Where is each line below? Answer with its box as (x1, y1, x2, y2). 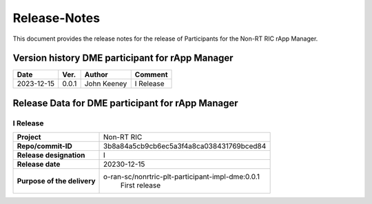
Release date (17, 159, 61, 169)
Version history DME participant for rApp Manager (12, 52, 234, 64)
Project (17, 132, 41, 142)
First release (121, 181, 161, 190)
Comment (134, 70, 168, 79)
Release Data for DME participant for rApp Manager (12, 97, 238, 109)
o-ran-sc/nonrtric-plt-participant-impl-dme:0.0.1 (103, 172, 260, 182)
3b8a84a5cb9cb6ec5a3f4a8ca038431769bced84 (103, 141, 267, 151)
